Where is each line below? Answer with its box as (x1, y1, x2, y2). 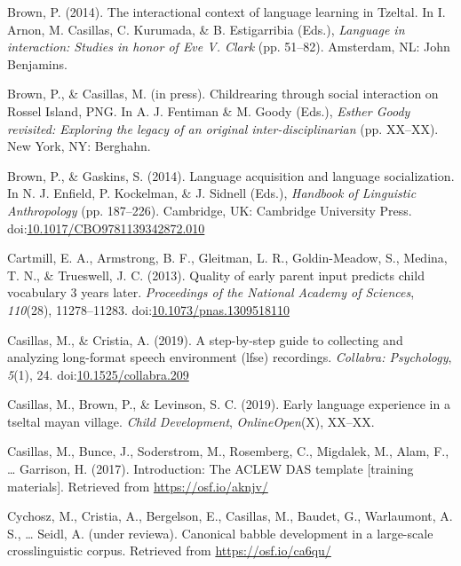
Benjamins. (7, 54, 68, 73)
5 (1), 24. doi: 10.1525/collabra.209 (7, 365, 189, 383)
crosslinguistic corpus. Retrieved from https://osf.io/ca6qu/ (7, 541, 331, 560)
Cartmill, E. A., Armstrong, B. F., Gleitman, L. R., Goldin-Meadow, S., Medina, (7, 248, 448, 267)
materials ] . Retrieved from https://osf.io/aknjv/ (7, 476, 268, 495)
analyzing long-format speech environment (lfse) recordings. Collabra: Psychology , (7, 348, 452, 366)
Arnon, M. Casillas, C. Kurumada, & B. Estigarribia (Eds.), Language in (7, 20, 405, 38)
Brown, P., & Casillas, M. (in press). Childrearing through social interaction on (7, 84, 439, 103)
